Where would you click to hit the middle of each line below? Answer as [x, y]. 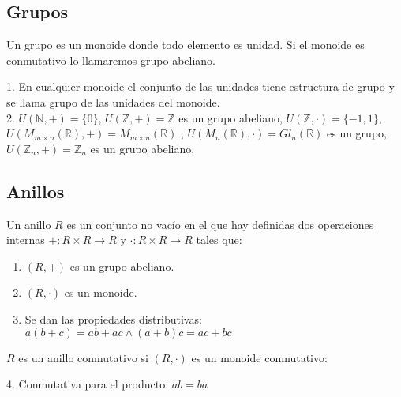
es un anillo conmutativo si [83, 357]
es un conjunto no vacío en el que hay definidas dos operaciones [220, 224]
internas [26, 240]
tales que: [219, 240]
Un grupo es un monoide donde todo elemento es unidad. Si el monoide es [186, 45]
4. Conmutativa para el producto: [88, 384]
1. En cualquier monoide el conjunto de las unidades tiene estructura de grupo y [200, 86]
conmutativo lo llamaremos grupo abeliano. [111, 60]
